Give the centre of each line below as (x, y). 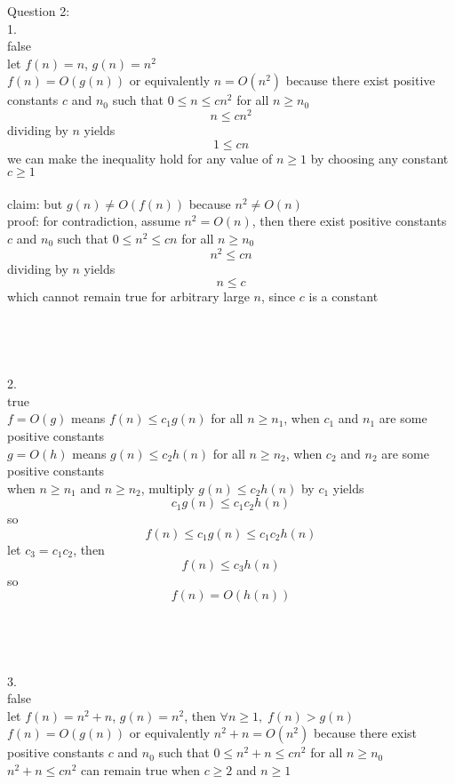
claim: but (35, 203)
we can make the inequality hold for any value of (140, 158)
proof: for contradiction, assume (94, 221)
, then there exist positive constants (349, 221)
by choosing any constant (379, 158)
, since (278, 296)
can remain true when (140, 769)
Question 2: (39, 11)
